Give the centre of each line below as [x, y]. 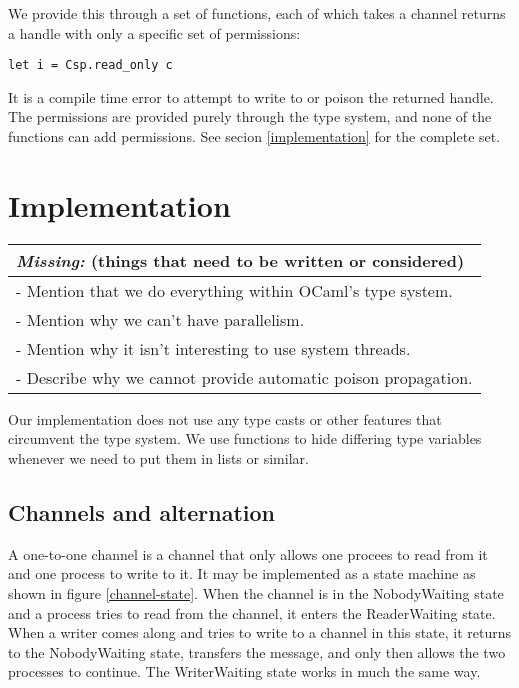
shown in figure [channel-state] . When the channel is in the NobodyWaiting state [256, 592]
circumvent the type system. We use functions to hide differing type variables [245, 438]
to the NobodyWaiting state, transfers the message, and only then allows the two [257, 651]
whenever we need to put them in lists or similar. [158, 457]
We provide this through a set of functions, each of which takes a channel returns [257, 13]
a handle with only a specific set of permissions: [154, 32]
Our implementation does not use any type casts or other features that [225, 418]
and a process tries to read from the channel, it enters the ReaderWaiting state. [252, 612]
